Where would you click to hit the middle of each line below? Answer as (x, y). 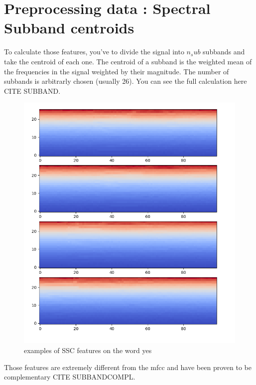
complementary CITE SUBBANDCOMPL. (70, 377)
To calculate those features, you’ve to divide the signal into (94, 52)
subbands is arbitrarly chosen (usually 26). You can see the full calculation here (126, 81)
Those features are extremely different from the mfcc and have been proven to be (128, 367)
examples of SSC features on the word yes (88, 350)
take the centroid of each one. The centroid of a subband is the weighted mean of (128, 61)
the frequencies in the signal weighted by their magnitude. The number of (117, 71)
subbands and (224, 52)
